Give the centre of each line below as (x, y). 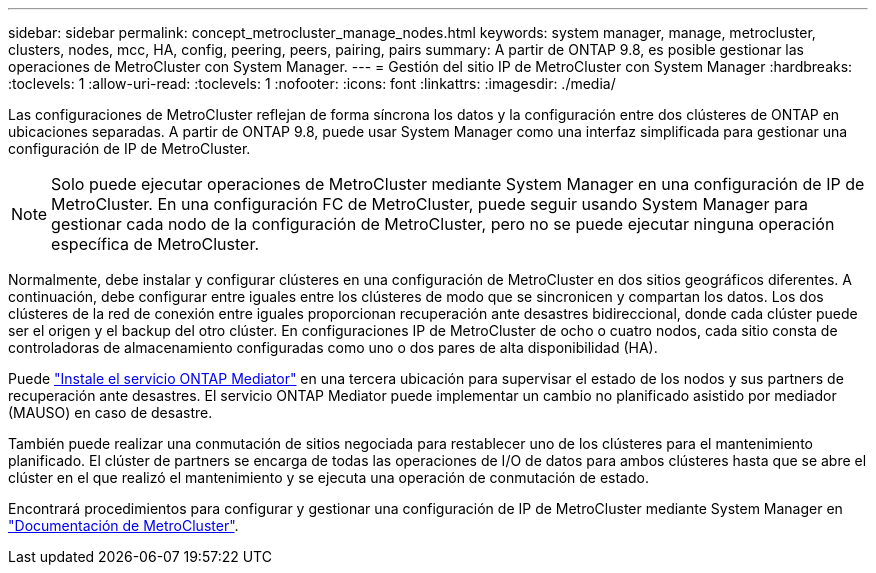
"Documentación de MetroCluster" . (123, 525)
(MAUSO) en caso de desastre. (110, 412)
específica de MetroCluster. (155, 244)
